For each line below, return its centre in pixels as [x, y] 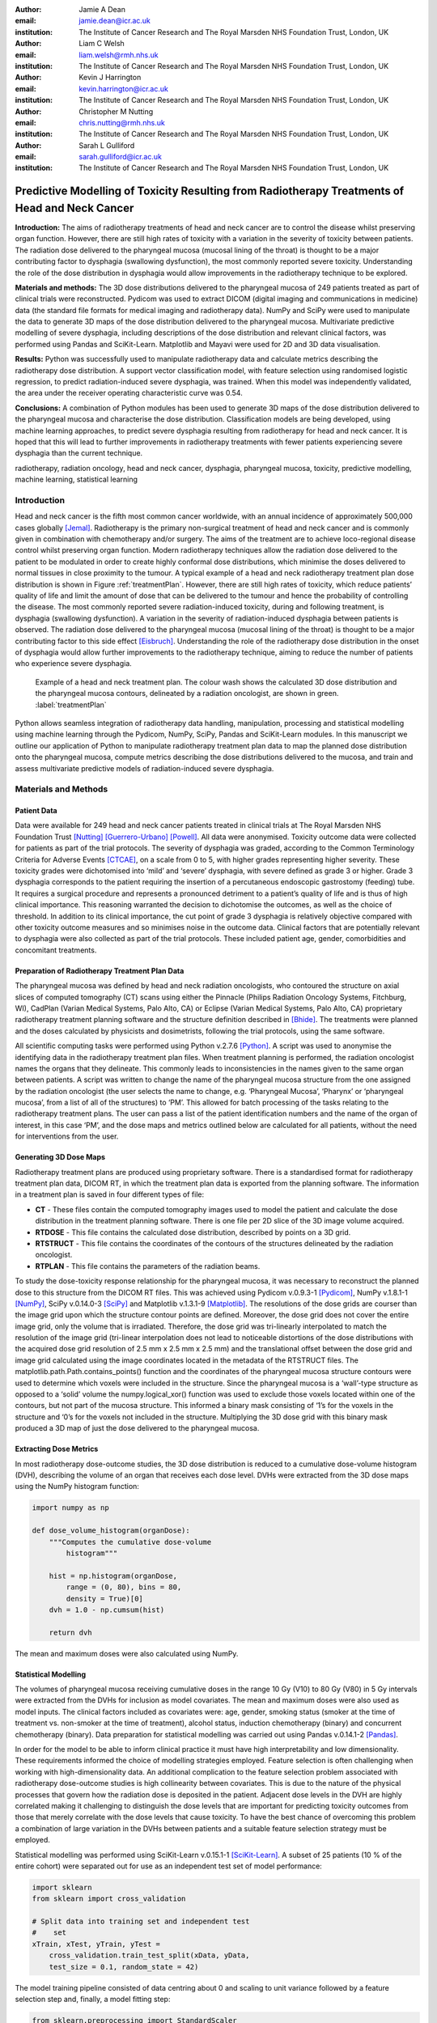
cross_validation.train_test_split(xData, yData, [149, 1955]
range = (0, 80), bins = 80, [124, 1587]
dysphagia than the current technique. [79, 453]
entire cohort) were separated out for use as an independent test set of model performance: [169, 1866]
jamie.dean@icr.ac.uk [115, 21]
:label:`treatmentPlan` [71, 705]
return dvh [70, 1632]
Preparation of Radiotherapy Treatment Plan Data [100, 970]
